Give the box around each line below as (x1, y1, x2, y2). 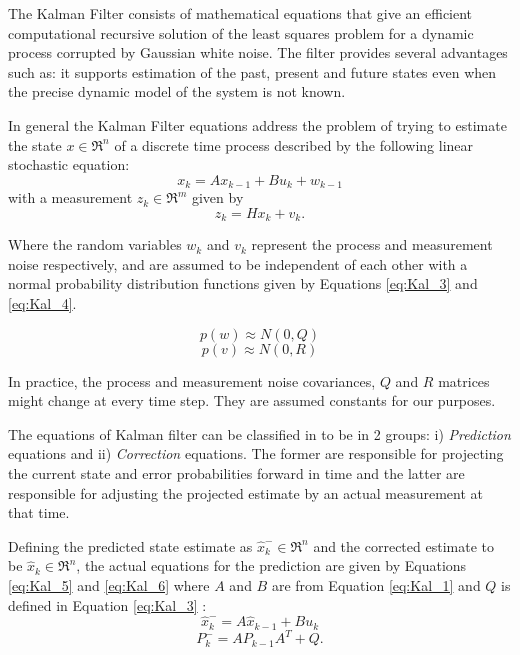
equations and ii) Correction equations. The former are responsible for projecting (8, 443, 504, 464)
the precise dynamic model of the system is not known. (8, 81, 346, 102)
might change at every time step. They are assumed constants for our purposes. (8, 390, 496, 411)
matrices (438, 370, 490, 391)
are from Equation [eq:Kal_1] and (271, 574, 481, 595)
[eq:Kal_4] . (8, 293, 77, 314)
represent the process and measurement (251, 234, 493, 255)
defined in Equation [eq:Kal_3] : (8, 594, 207, 615)
